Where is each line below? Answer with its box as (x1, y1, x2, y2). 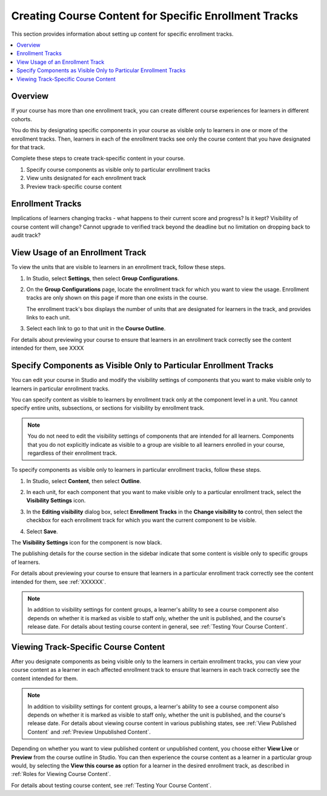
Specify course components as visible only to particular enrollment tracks (26, 166, 211, 173)
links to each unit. (26, 314, 71, 321)
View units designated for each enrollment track (26, 175, 147, 182)
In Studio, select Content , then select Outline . (26, 477, 142, 484)
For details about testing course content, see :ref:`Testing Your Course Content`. (11, 781, 212, 789)
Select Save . (26, 527, 58, 535)
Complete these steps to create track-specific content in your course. (11, 155, 185, 162)
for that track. (11, 143, 45, 151)
